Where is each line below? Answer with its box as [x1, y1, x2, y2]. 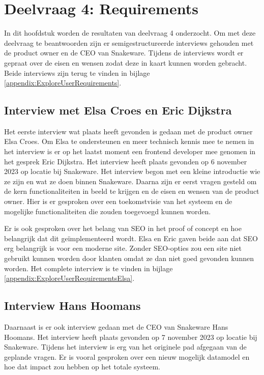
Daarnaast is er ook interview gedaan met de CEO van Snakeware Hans [4, 322, 228, 332]
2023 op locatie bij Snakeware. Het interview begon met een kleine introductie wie [4, 166, 260, 177]
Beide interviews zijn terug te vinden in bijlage [4, 67, 150, 78]
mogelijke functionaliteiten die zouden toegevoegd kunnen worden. [4, 206, 211, 216]
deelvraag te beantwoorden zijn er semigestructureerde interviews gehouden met [4, 37, 254, 48]
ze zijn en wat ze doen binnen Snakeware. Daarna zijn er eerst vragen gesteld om [4, 176, 257, 186]
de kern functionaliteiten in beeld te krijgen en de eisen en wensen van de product [4, 186, 259, 196]
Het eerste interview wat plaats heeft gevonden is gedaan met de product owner [4, 126, 253, 136]
